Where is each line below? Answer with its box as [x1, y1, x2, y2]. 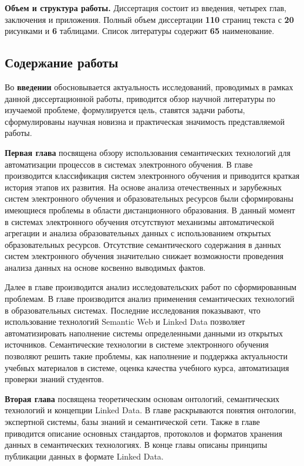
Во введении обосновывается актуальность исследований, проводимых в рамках [5, 80, 293, 93]
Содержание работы [5, 53, 119, 72]
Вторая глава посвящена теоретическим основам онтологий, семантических [5, 392, 280, 404]
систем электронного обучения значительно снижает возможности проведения [5, 250, 283, 262]
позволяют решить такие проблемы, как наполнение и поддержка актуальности [5, 350, 288, 362]
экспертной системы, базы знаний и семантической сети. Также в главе [5, 416, 260, 428]
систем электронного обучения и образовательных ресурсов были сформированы [5, 192, 293, 205]
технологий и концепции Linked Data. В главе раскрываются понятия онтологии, [5, 404, 296, 416]
